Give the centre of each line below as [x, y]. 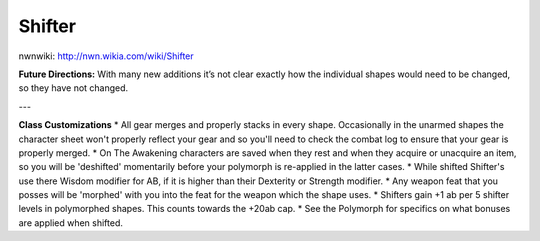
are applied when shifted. [71, 222]
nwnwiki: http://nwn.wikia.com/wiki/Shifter [106, 56]
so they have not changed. [73, 88]
